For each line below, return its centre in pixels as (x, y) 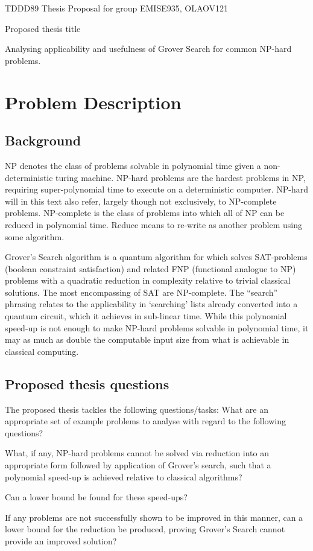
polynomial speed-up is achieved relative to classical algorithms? (124, 476)
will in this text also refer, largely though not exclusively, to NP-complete (141, 201)
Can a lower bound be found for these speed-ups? (96, 497)
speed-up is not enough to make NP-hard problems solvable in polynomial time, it (157, 327)
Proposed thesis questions (87, 384)
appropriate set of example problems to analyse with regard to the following (145, 421)
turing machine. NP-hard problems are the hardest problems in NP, (181, 177)
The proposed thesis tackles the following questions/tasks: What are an (137, 409)
